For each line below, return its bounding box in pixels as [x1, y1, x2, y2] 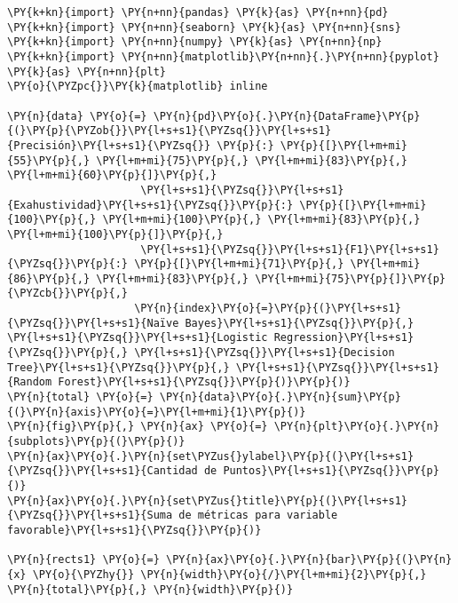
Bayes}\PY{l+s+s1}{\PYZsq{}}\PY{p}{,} [185, 316, 415, 329]
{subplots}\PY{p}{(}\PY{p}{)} [7, 435, 186, 448]
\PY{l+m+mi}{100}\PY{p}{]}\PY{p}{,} [7, 227, 224, 241]
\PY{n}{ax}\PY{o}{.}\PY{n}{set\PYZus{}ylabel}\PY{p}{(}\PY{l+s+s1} [7, 449, 415, 463]
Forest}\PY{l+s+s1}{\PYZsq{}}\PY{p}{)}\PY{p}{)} [58, 376, 351, 389]
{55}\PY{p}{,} [7, 154, 91, 167]
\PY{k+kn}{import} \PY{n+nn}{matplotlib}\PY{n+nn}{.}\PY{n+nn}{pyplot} [7, 50, 439, 63]
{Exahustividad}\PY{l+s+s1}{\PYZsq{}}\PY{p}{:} [7, 198, 294, 211]
